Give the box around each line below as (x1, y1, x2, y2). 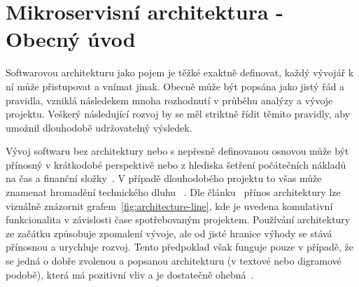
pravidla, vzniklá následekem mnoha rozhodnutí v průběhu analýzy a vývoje (6, 92, 333, 107)
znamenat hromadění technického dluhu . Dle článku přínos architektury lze (6, 185, 341, 199)
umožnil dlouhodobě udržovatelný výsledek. (6, 120, 192, 134)
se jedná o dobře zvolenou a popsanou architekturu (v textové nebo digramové (6, 253, 342, 268)
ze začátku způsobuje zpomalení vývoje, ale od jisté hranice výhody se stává (6, 225, 332, 240)
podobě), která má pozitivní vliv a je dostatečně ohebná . (6, 267, 254, 281)
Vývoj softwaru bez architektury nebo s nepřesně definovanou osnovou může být (6, 143, 349, 158)
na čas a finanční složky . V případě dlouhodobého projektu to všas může (6, 171, 322, 185)
